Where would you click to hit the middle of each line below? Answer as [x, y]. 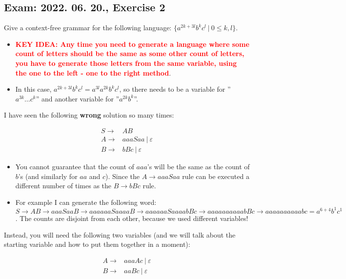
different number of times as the [63, 186]
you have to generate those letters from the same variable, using [126, 63]
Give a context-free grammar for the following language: [88, 28]
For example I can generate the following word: [86, 202]
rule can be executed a [216, 176]
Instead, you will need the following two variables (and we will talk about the [120, 234]
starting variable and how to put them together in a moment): [97, 244]
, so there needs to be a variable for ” [175, 89]
